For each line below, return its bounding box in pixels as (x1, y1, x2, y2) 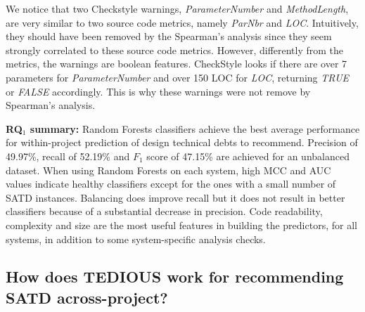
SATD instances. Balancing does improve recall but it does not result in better (6, 190, 345, 204)
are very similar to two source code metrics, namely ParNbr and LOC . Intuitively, (6, 15, 359, 30)
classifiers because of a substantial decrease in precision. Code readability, (6, 204, 323, 219)
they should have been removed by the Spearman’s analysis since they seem (6, 29, 332, 44)
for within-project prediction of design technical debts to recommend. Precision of (6, 135, 358, 150)
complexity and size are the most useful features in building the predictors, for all (6, 217, 357, 232)
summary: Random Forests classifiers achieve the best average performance (30, 121, 360, 136)
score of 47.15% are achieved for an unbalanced (146, 148, 350, 163)
